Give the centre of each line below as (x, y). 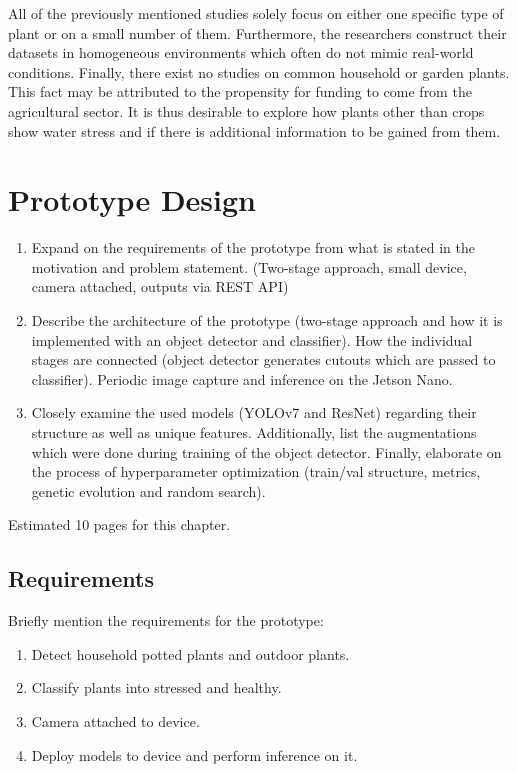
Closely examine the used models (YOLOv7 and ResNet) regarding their (254, 412)
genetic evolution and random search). (148, 490)
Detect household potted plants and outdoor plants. (190, 653)
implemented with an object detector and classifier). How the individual (252, 339)
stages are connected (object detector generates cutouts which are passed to (263, 359)
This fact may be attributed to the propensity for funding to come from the (240, 91)
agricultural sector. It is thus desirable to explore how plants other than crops (246, 110)
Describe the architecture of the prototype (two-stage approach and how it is (267, 320)
